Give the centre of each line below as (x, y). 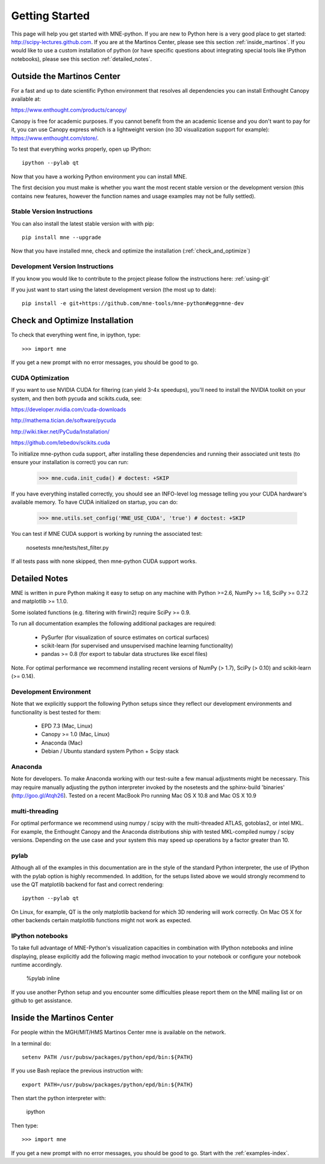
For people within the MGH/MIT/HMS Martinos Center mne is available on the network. (119, 1032)
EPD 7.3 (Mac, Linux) (67, 726)
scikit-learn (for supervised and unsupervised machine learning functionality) (137, 646)
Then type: (25, 1125)
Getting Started (51, 16)
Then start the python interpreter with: (59, 1098)
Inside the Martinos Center (62, 1018)
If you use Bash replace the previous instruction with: (77, 1071)
